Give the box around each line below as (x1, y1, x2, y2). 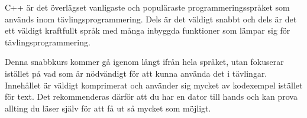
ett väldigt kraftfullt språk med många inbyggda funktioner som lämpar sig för (5, 24, 290, 37)
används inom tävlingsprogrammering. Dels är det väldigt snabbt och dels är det (5, 12, 297, 25)
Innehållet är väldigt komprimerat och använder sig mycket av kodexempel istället (5, 78, 303, 91)
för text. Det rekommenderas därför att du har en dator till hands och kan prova (5, 90, 298, 103)
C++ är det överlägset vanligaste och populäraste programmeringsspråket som (5, 1, 290, 13)
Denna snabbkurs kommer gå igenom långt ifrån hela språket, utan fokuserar (5, 55, 284, 68)
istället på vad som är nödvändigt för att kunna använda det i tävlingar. (5, 67, 267, 79)
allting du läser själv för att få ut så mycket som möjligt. (5, 101, 211, 114)
